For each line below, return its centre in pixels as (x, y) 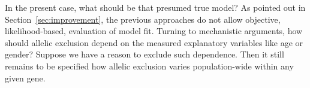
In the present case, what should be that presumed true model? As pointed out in (155, 7)
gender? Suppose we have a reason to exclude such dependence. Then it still (145, 54)
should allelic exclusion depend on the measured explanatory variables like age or (154, 42)
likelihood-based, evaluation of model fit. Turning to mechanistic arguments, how (154, 31)
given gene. (25, 78)
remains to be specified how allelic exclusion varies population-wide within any (149, 66)
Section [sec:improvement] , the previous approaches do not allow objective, (143, 19)
